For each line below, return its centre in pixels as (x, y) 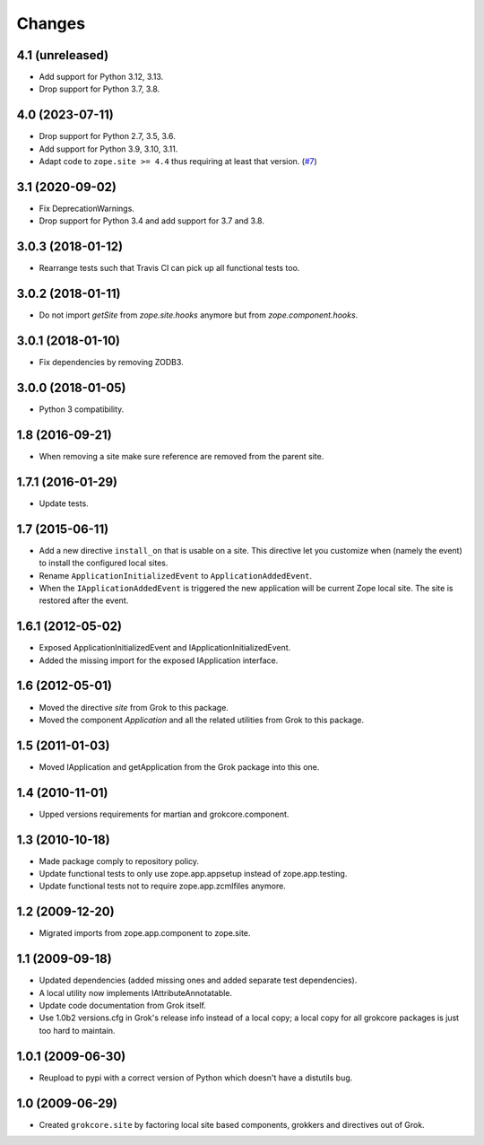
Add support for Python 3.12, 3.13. (101, 77)
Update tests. (64, 503)
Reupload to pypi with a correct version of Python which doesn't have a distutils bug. (196, 1078)
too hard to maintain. (77, 1030)
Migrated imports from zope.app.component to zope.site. (145, 933)
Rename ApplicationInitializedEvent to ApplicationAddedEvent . (176, 575)
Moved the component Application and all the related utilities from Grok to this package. (202, 720)
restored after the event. (84, 600)
